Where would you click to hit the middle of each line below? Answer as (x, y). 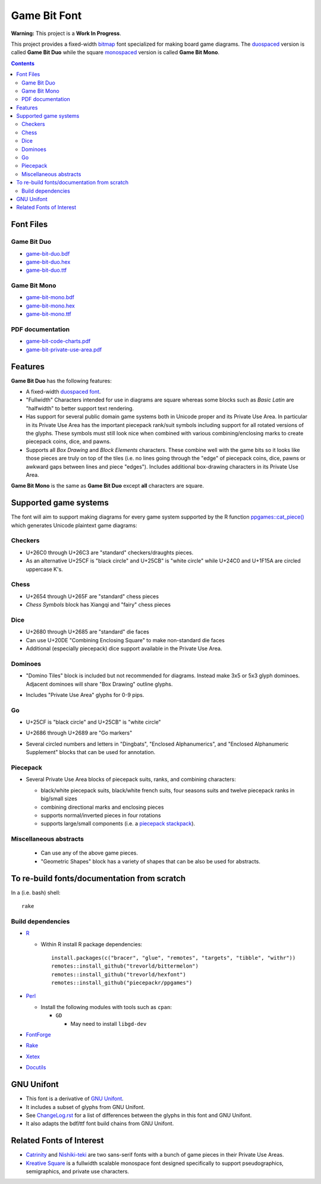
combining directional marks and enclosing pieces (102, 807)
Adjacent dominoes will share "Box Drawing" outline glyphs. (99, 684)
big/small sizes (59, 799)
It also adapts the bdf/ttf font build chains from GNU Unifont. (100, 1123)
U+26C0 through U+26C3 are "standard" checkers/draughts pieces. (110, 552)
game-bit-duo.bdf (48, 253)
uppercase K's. (45, 569)
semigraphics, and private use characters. (78, 1171)
